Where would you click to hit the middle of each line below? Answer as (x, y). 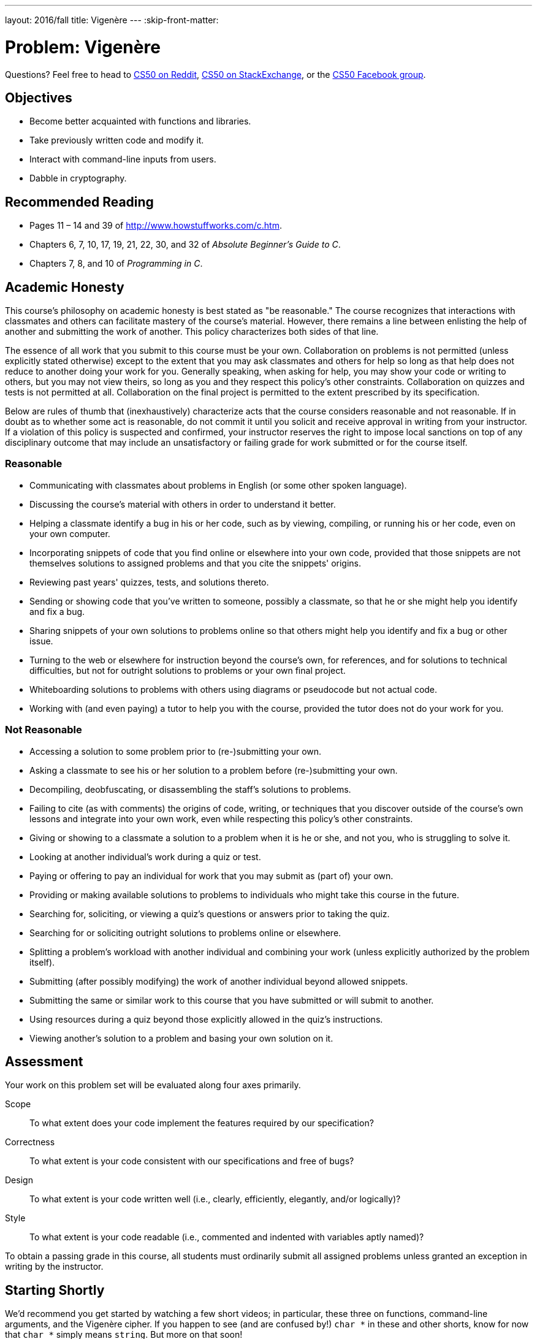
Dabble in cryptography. (78, 178)
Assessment (44, 1061)
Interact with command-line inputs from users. (123, 159)
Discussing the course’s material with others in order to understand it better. (183, 504)
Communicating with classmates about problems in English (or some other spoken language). (218, 485)
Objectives (39, 97)
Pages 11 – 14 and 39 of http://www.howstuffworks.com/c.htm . (156, 226)
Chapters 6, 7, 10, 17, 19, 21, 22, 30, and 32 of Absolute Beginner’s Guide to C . (185, 245)
